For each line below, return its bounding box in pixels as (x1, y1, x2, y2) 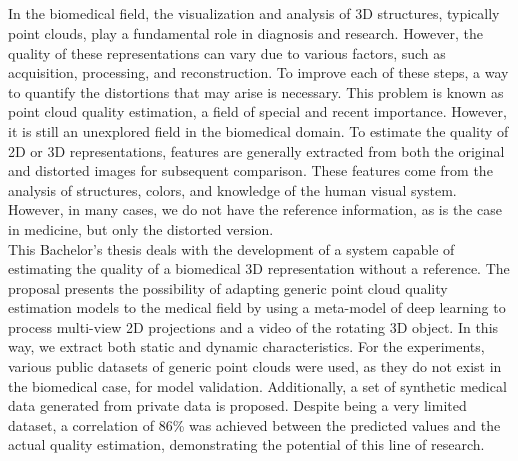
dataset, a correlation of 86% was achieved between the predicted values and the (8, 414, 501, 435)
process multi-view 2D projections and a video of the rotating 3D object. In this (8, 316, 499, 337)
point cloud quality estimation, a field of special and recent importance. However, (8, 101, 507, 122)
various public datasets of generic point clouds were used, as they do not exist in (8, 356, 502, 377)
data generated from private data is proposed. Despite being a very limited (8, 395, 467, 416)
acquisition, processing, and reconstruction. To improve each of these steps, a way (8, 62, 509, 83)
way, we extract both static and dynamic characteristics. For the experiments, (8, 336, 485, 357)
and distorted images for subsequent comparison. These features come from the (8, 160, 493, 181)
